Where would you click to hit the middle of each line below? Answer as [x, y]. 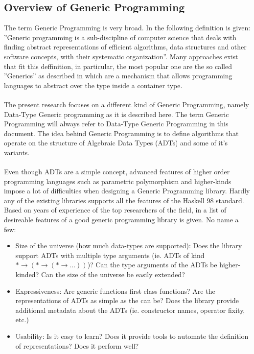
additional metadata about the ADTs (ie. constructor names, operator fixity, [130, 310]
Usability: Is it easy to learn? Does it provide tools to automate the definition [132, 336]
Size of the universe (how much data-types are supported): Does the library [129, 246]
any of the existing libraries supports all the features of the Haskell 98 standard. [124, 200]
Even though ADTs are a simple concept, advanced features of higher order [117, 172]
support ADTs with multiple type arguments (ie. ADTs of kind [110, 255]
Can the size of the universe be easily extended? [113, 274]
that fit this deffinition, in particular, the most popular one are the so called [118, 66]
